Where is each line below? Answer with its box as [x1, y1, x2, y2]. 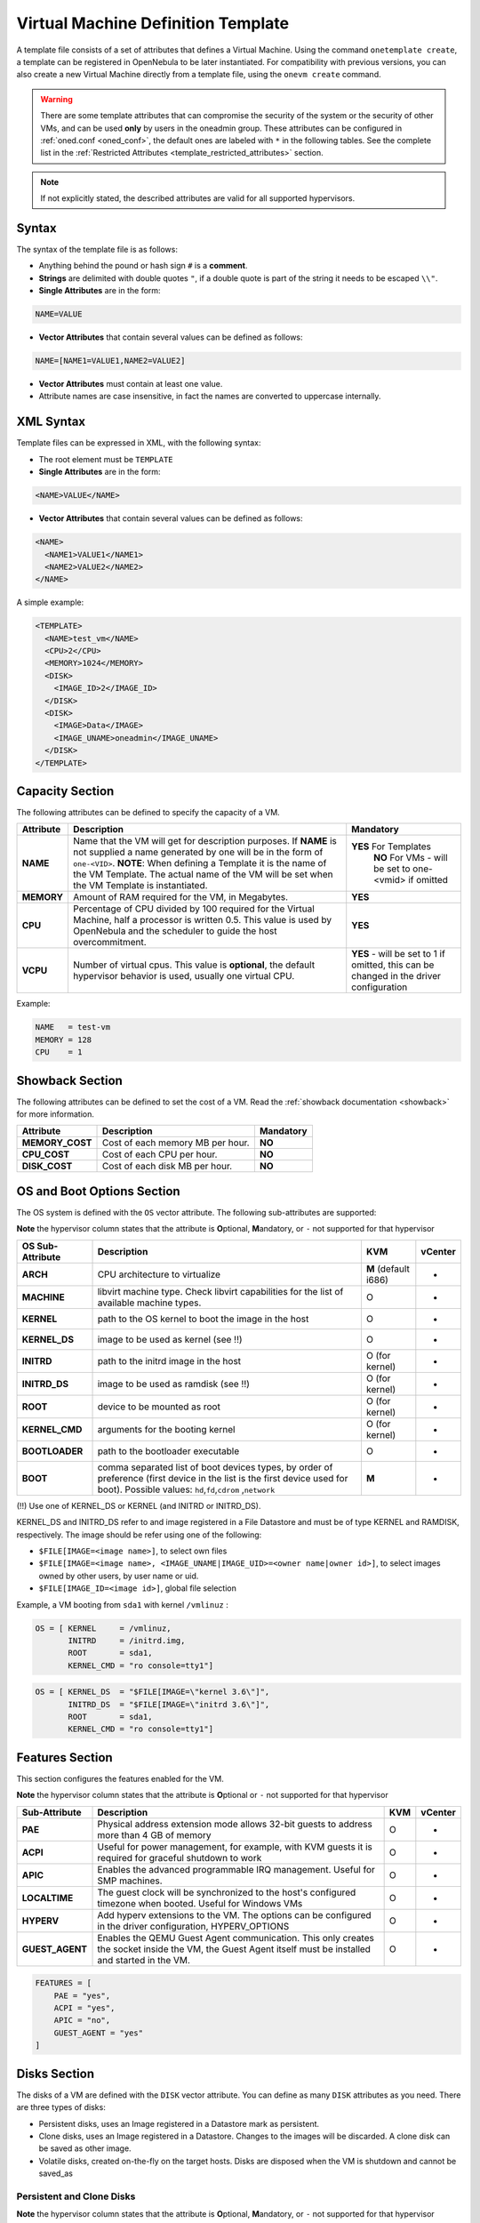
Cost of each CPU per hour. [101, 1148, 218, 1160]
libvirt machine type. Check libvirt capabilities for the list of [97, 1285, 344, 1297]
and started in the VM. [97, 1954, 191, 1966]
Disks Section [16, 2066, 95, 2081]
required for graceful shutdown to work [97, 1851, 262, 1864]
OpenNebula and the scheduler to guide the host [72, 925, 277, 937]
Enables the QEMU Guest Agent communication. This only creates [97, 1931, 375, 1944]
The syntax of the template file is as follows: [16, 244, 178, 254]
